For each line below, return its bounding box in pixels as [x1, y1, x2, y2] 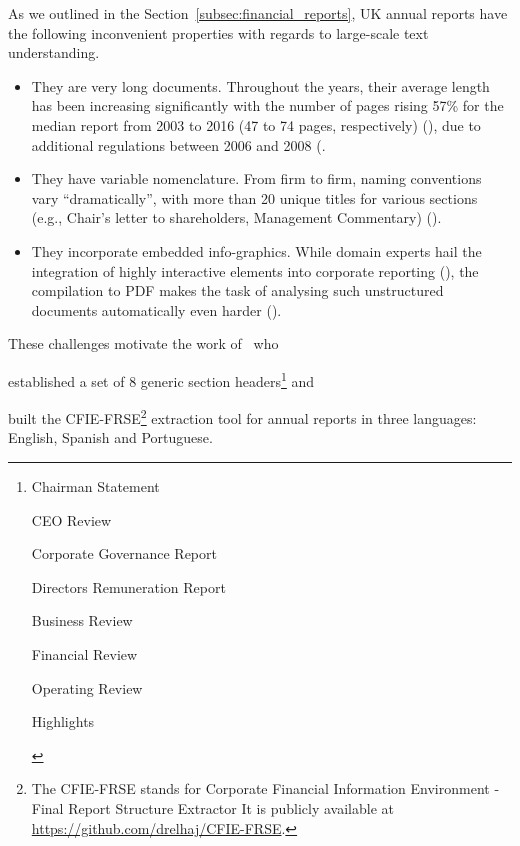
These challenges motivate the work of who [8, 333, 279, 354]
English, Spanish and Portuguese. [8, 427, 213, 448]
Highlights [31, 711, 95, 732]
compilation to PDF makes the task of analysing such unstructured [31, 280, 444, 301]
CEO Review [31, 509, 112, 530]
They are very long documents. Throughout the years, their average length [31, 75, 490, 96]
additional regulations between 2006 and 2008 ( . [31, 134, 326, 155]
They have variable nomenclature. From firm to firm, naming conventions [31, 168, 482, 189]
